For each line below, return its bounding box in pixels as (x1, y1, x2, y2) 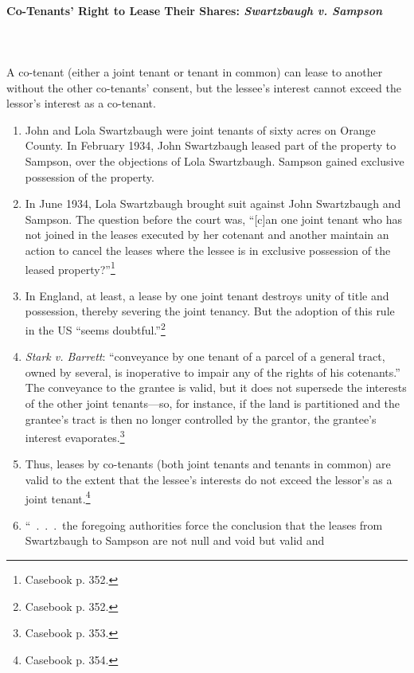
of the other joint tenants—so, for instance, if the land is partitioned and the (25, 394, 400, 411)
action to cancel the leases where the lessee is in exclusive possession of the (25, 241, 391, 258)
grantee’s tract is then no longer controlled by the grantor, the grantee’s (25, 410, 377, 427)
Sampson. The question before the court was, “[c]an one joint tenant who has (25, 210, 403, 227)
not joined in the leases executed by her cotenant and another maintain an (25, 226, 389, 243)
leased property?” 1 (25, 258, 115, 277)
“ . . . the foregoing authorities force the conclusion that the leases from (25, 516, 383, 533)
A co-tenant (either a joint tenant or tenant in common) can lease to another (6, 63, 383, 80)
